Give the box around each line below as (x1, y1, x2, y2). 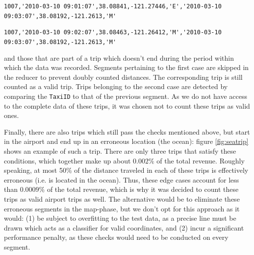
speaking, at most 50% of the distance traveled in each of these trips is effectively (4, 165, 249, 175)
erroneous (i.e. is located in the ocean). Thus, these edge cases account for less (4, 174, 239, 185)
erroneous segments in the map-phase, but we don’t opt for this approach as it (4, 203, 240, 213)
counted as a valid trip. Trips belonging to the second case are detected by (4, 81, 228, 92)
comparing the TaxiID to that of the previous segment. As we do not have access (4, 91, 248, 101)
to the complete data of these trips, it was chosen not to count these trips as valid (4, 100, 250, 111)
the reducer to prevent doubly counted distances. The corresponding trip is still (4, 71, 243, 82)
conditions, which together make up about (4, 155, 131, 165)
